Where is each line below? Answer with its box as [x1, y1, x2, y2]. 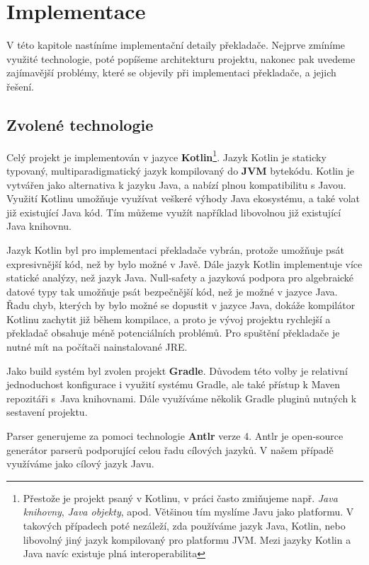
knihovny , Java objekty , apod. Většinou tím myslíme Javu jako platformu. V [23, 504, 354, 519]
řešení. [6, 78, 35, 93]
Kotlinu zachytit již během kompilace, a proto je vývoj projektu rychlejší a [6, 311, 331, 326]
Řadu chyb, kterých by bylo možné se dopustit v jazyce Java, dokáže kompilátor [6, 298, 356, 313]
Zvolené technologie [6, 113, 154, 135]
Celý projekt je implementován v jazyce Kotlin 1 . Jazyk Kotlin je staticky [6, 147, 327, 164]
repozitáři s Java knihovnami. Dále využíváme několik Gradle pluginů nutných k [6, 390, 357, 405]
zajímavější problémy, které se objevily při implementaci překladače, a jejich [6, 65, 336, 80]
